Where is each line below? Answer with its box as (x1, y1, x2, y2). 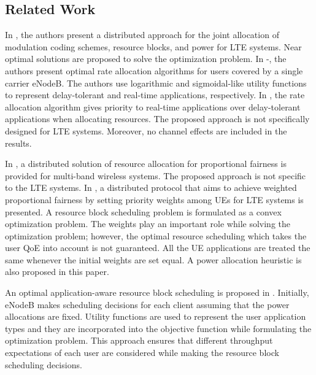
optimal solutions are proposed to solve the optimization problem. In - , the (5, 52, 287, 65)
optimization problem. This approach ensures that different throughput (5, 334, 273, 347)
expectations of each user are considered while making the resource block (5, 346, 279, 359)
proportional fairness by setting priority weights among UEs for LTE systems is (5, 193, 304, 206)
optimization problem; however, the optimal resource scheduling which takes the (5, 229, 307, 242)
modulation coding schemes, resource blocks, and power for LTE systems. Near (5, 40, 302, 53)
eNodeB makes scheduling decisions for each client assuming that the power (5, 298, 290, 311)
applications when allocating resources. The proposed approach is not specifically (5, 112, 310, 125)
